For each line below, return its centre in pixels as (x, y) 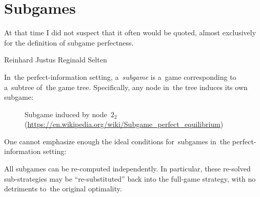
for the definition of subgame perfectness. (69, 42)
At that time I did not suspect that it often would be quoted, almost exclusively (130, 32)
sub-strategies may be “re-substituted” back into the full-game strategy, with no (130, 178)
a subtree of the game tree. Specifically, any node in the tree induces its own (126, 87)
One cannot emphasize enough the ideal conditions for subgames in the (117, 141)
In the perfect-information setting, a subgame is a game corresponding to (120, 76)
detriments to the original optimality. (63, 189)
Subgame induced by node (66, 114)
